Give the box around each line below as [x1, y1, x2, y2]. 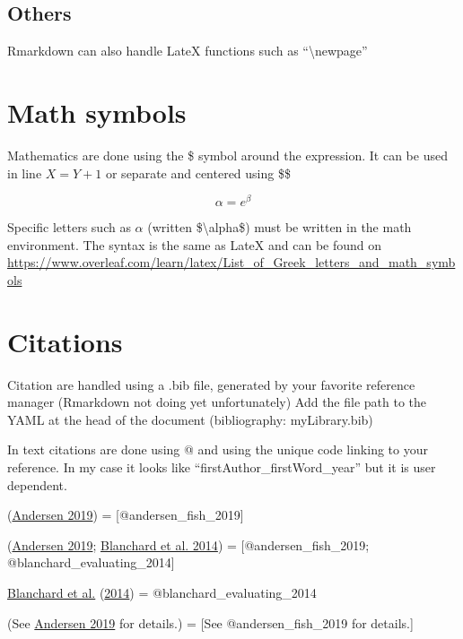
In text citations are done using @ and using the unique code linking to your [7, 440, 428, 459]
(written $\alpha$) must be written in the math [147, 218, 412, 237]
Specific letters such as [7, 218, 131, 237]
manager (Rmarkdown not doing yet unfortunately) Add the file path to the [7, 393, 427, 411]
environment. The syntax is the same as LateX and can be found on [7, 235, 382, 254]
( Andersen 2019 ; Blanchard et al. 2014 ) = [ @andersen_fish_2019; [7, 535, 370, 554]
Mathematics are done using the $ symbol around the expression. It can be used [7, 145, 448, 164]
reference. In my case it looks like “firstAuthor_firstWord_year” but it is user [7, 458, 436, 477]
